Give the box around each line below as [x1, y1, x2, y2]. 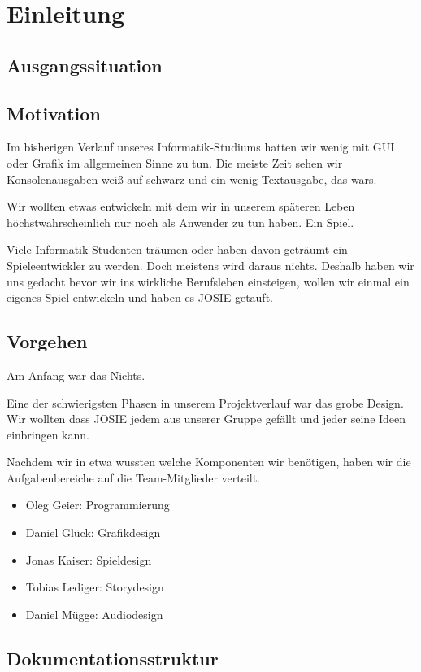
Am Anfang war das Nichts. [7, 366, 145, 383]
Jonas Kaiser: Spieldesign [25, 551, 152, 568]
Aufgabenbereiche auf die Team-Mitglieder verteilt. [7, 469, 261, 486]
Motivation [7, 100, 101, 125]
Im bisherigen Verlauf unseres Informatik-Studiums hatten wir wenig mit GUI [7, 138, 395, 155]
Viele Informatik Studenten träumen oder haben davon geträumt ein [7, 241, 348, 258]
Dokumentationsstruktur [7, 645, 219, 670]
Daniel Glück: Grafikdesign [25, 524, 161, 541]
